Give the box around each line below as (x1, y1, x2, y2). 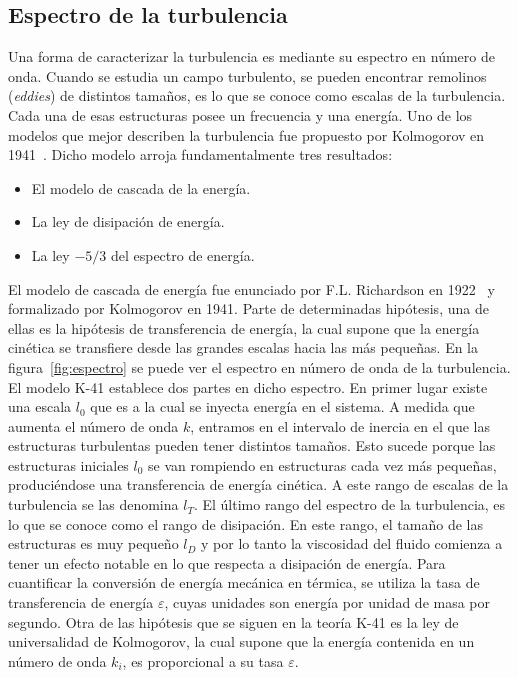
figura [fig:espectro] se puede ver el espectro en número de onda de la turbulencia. (8, 356, 511, 377)
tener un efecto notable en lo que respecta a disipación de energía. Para (8, 552, 446, 573)
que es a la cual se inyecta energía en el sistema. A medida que (90, 396, 475, 417)
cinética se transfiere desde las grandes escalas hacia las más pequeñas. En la (8, 337, 479, 358)
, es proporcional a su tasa (122, 650, 284, 671)
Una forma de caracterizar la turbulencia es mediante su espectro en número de (8, 46, 495, 67)
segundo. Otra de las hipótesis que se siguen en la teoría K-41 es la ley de (8, 611, 459, 632)
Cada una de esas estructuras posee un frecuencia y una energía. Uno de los (8, 104, 473, 125)
